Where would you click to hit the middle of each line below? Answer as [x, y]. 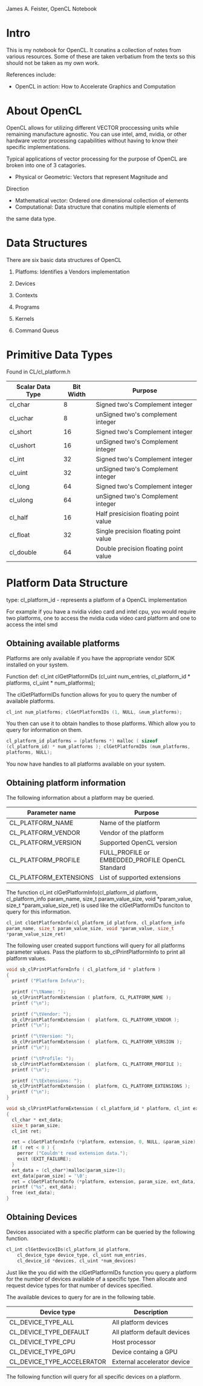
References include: [31, 75]
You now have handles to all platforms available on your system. [86, 764]
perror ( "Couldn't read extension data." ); [73, 1153]
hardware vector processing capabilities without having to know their [92, 140]
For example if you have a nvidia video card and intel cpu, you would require [101, 611]
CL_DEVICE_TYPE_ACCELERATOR [58, 1362]
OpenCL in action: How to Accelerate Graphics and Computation [95, 86]
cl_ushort [22, 445]
